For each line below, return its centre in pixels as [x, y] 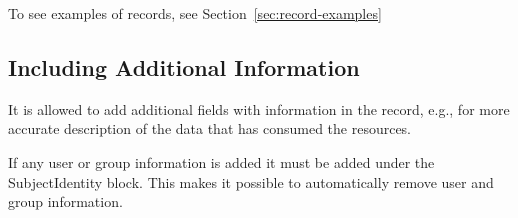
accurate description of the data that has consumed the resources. [210, 128]
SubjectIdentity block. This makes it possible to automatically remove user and [251, 181]
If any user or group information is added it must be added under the [221, 161]
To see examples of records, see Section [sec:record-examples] [195, 13]
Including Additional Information [184, 66]
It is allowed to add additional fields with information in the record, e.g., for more [259, 108]
